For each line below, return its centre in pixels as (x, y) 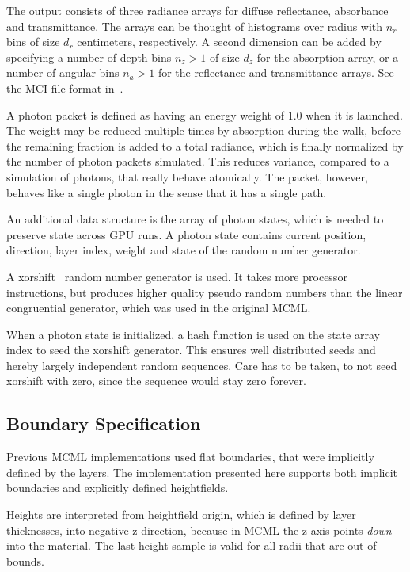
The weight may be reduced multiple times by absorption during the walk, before (204, 130)
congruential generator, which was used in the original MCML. (159, 308)
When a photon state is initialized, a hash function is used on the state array (193, 334)
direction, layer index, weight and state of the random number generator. (184, 250)
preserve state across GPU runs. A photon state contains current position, (186, 234)
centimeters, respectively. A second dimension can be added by (229, 42)
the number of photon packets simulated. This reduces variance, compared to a (198, 161)
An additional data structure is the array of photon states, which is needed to (195, 219)
